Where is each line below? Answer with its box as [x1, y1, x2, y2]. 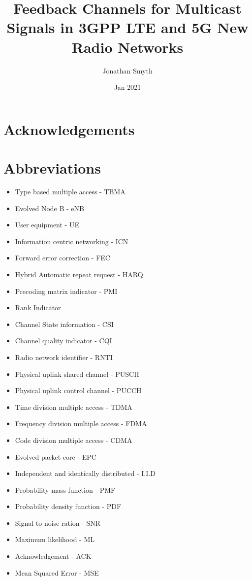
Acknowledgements [3, 119, 135, 139]
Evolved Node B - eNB [15, 203, 84, 213]
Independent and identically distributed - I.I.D [15, 468, 156, 478]
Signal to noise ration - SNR [15, 517, 101, 528]
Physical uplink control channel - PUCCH [15, 385, 142, 396]
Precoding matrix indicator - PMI [15, 286, 118, 296]
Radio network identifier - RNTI [15, 352, 113, 362]
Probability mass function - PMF [15, 484, 116, 495]
